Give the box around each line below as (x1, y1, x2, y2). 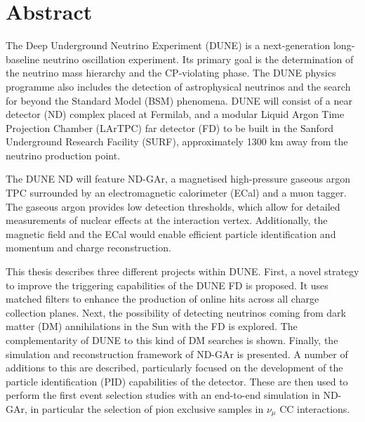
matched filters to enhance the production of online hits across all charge (6, 291, 319, 306)
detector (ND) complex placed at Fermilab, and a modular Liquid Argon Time (6, 107, 345, 121)
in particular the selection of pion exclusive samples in (30, 401, 264, 416)
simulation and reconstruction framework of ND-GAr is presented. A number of (6, 346, 348, 361)
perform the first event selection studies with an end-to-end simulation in (6, 388, 320, 402)
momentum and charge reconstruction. (6, 240, 171, 255)
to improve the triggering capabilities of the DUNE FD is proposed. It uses (6, 277, 328, 292)
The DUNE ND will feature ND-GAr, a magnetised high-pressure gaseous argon (6, 171, 351, 186)
